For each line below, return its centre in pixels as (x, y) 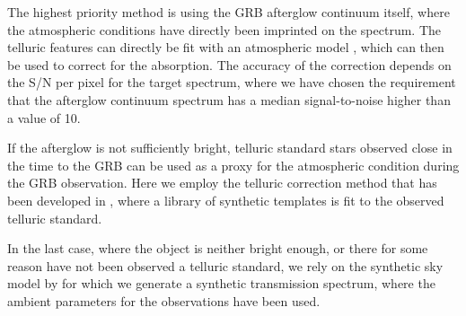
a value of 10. (44, 117)
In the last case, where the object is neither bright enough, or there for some (218, 248)
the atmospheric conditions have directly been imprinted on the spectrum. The (224, 29)
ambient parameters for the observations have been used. (164, 300)
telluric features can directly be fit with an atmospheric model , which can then (226, 47)
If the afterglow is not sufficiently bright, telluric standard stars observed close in (230, 148)
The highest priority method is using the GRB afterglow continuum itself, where (229, 12)
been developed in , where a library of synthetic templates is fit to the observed (226, 200)
